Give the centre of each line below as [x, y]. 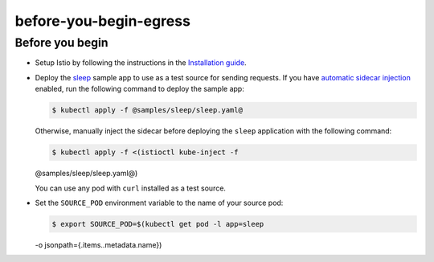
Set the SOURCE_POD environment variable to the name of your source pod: [159, 203]
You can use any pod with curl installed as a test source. [131, 188]
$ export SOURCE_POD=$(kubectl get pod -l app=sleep [158, 224]
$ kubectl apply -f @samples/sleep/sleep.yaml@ [147, 110]
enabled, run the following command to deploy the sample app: [139, 89]
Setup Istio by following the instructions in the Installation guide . [141, 63]
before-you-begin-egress [102, 21]
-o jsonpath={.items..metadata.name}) [98, 244]
